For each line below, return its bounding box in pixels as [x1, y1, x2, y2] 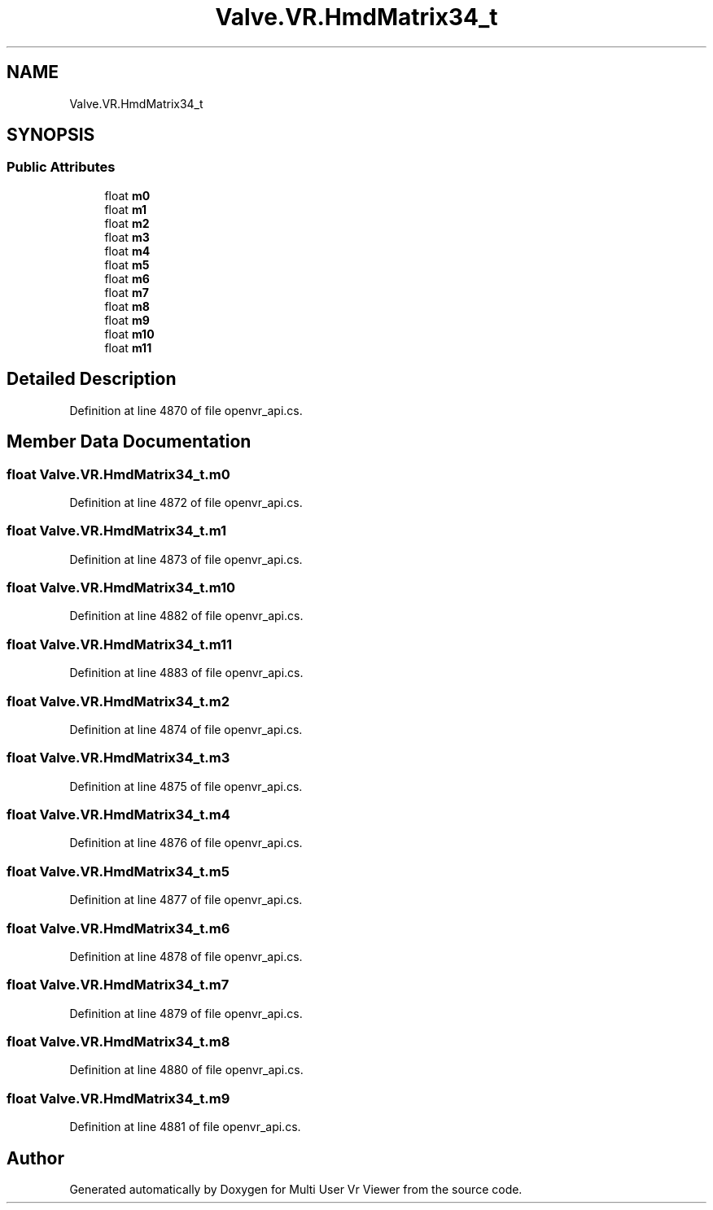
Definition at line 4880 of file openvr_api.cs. [69, 1063, 304, 1077]
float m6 [104, 271, 150, 286]
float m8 [104, 299, 150, 313]
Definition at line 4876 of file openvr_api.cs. [69, 836, 303, 850]
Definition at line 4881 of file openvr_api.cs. [69, 1120, 301, 1134]
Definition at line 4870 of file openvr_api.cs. [69, 403, 303, 417]
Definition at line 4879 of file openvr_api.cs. [69, 1006, 303, 1020]
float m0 [104, 188, 151, 203]
